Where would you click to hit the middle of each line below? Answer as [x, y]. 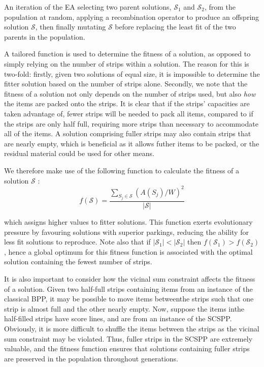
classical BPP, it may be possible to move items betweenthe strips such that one [129, 299]
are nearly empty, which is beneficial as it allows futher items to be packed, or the [132, 143]
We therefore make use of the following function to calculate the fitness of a [122, 170]
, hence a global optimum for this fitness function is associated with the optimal [128, 251]
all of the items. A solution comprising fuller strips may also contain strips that [128, 133]
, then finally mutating [71, 27]
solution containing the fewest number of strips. [78, 262]
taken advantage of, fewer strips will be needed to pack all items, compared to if [129, 113]
